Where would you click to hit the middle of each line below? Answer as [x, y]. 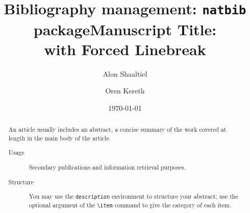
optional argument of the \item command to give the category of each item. [130, 205]
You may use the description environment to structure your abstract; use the [133, 196]
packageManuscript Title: [125, 29]
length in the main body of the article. [60, 138]
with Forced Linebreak [125, 49]
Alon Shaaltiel [125, 73]
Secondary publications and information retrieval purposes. [107, 167]
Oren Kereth [125, 91]
